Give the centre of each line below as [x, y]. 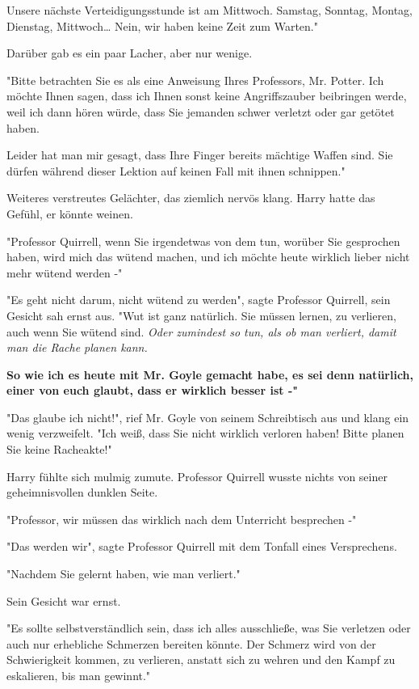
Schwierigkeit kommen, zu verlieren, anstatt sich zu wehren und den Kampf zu [201, 659]
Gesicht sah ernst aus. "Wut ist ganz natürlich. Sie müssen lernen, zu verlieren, [201, 315]
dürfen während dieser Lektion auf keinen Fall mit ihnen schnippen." [176, 170]
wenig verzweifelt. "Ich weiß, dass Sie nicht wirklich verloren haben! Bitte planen [205, 433]
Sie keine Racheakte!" [59, 449]
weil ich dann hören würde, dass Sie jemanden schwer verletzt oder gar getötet [201, 111]
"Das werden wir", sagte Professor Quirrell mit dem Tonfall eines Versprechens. [202, 546]
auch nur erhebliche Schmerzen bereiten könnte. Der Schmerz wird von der [191, 643]
